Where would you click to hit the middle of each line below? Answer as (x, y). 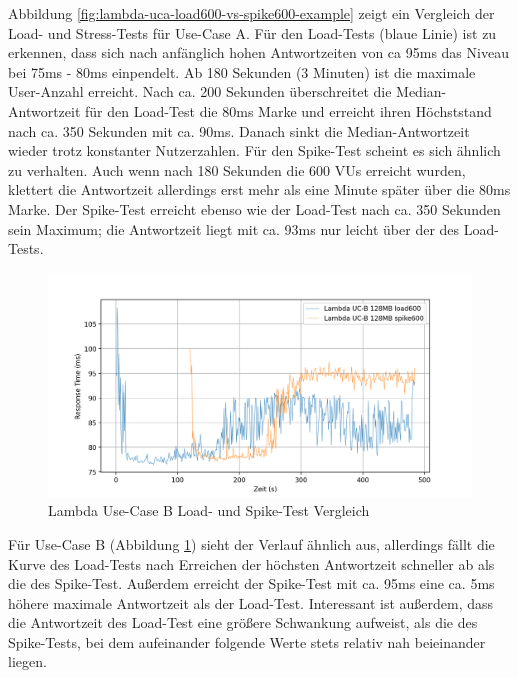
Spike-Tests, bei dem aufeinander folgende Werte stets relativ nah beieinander (247, 641)
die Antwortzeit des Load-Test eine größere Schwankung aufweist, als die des (243, 622)
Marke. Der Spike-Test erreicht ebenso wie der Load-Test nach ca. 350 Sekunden (254, 208)
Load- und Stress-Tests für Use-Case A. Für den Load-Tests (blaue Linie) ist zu (252, 32)
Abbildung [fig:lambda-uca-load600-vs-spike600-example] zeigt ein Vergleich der (251, 13)
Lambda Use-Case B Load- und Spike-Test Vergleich (209, 510)
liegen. (27, 661)
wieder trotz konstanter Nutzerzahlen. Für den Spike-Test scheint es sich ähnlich (254, 150)
